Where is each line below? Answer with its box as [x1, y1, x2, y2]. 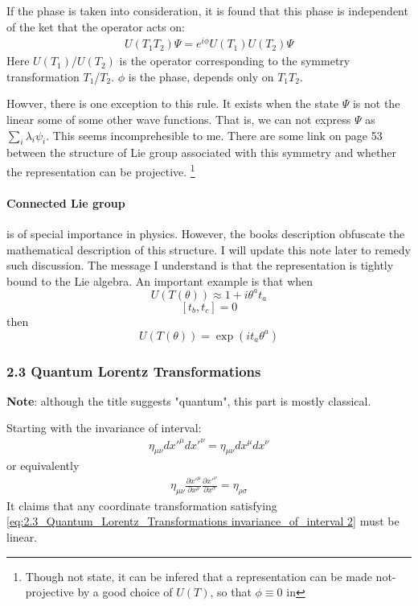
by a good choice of [77, 583, 173, 600]
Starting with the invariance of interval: [6, 419, 202, 436]
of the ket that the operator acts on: [6, 18, 185, 35]
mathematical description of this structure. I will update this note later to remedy [6, 241, 411, 258]
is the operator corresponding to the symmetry [119, 52, 350, 69]
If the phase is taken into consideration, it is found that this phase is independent [6, 2, 408, 19]
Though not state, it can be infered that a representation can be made [25, 567, 372, 584]
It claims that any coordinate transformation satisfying [6, 497, 277, 513]
